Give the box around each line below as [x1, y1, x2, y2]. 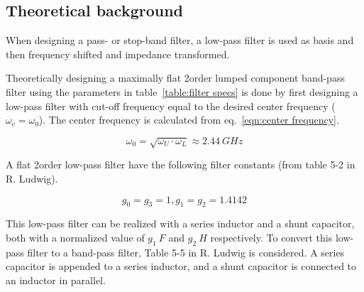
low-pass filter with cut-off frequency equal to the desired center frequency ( [6, 98, 336, 113]
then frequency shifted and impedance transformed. [6, 46, 230, 61]
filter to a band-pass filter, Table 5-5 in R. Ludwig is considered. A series [27, 244, 345, 259]
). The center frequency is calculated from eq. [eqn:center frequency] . [38, 112, 339, 127]
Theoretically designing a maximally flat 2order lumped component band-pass [6, 70, 345, 85]
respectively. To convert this [210, 229, 333, 244]
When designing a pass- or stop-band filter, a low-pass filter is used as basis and [6, 33, 354, 48]
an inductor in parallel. [6, 272, 106, 287]
